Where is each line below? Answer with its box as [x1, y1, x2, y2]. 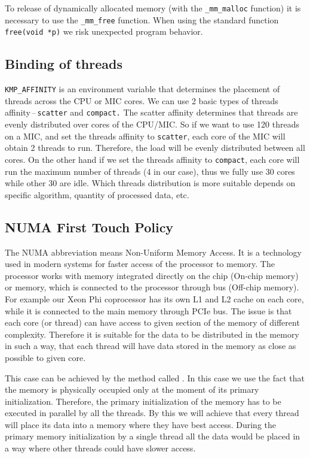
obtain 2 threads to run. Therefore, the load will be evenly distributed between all [5, 141, 305, 154]
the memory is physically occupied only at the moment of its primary [5, 383, 259, 396]
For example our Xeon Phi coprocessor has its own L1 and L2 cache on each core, [5, 292, 304, 305]
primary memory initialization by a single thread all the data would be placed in [5, 430, 300, 442]
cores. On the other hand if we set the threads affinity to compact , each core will [5, 153, 300, 165]
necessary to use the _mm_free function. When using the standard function [5, 13, 279, 26]
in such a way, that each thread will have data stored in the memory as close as [5, 339, 296, 352]
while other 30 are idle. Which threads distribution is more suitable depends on [5, 177, 296, 189]
